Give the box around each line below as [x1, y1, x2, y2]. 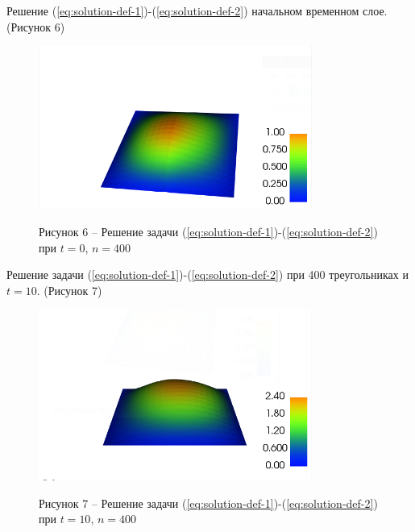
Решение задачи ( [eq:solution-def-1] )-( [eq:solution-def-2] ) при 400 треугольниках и [6, 266, 409, 283]
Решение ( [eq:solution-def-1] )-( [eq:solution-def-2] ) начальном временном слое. [6, 2, 388, 19]
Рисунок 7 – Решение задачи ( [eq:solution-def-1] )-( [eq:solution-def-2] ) [39, 494, 378, 511]
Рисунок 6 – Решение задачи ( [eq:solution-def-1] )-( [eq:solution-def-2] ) [39, 222, 378, 239]
